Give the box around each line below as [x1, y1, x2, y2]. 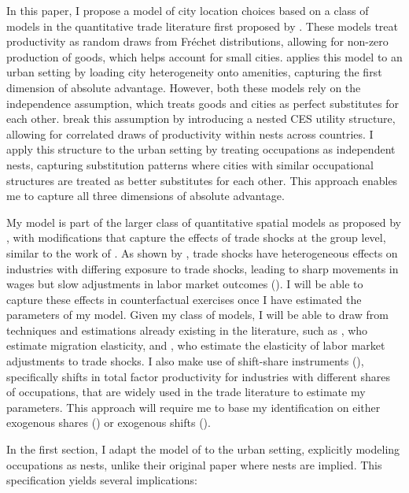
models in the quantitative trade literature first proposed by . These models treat [6, 17, 399, 34]
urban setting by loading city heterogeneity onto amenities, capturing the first [6, 64, 382, 80]
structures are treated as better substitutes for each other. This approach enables [6, 172, 398, 188]
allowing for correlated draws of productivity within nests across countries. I [6, 125, 374, 142]
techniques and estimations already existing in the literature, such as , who [6, 321, 368, 338]
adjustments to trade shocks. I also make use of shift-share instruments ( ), [6, 353, 364, 369]
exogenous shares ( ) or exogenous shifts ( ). [6, 414, 211, 431]
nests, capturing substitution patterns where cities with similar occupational [6, 156, 374, 172]
